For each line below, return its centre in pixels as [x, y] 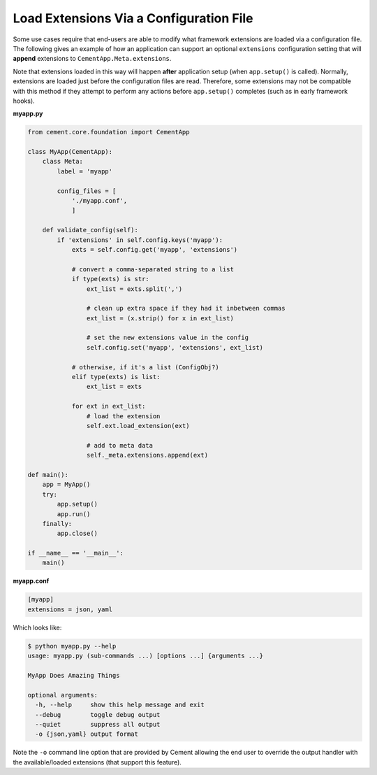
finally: [57, 524]
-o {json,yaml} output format [87, 734]
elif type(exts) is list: [116, 377]
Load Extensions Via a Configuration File [133, 18]
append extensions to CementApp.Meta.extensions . [92, 59]
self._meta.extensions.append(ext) [147, 455]
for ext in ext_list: [109, 406]
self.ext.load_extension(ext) [138, 426]
